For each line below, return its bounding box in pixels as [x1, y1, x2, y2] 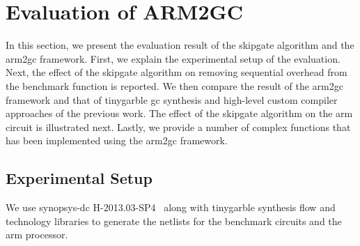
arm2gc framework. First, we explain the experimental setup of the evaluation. [6, 51, 341, 66]
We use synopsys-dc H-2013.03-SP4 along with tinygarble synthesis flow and [6, 200, 336, 215]
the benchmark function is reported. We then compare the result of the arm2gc [6, 78, 343, 93]
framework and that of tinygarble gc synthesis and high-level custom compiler [6, 92, 338, 107]
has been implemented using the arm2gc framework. [6, 133, 228, 148]
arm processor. [6, 227, 68, 242]
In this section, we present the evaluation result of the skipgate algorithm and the [6, 38, 354, 52]
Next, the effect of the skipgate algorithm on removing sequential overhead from [6, 65, 347, 79]
